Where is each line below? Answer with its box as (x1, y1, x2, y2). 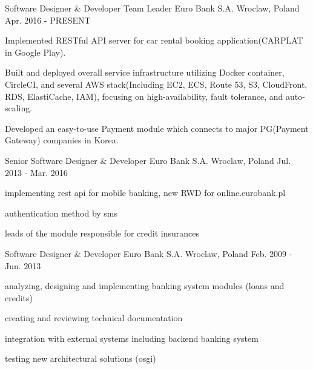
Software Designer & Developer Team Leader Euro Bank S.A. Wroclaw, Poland (5, 2, 300, 14)
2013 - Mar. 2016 (5, 166, 68, 178)
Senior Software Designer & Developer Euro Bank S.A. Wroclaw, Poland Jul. (5, 154, 291, 166)
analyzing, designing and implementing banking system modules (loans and (5, 279, 285, 292)
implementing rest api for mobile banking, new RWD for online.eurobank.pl (5, 186, 286, 199)
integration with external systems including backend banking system (5, 331, 259, 344)
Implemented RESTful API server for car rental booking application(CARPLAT (5, 34, 303, 47)
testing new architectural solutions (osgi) (5, 352, 156, 365)
